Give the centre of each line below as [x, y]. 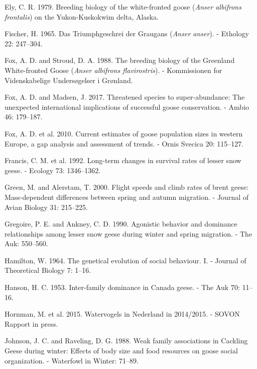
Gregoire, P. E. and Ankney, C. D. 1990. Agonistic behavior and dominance [121, 224]
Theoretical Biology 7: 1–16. [48, 270]
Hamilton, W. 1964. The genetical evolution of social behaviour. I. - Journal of [125, 260]
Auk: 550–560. [26, 243]
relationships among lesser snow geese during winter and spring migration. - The [128, 233]
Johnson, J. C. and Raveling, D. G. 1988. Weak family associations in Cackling [126, 341]
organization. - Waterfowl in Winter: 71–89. [72, 360]
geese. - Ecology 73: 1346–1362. [53, 170]
